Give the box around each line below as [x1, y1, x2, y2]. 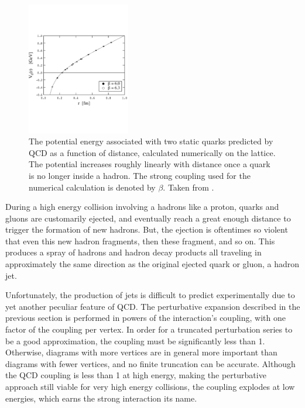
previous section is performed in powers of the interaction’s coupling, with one [5, 312, 286, 324]
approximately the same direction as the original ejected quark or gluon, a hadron [5, 258, 300, 270]
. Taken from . [163, 181, 214, 193]
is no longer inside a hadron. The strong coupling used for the [29, 169, 251, 181]
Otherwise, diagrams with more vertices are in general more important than [5, 346, 277, 358]
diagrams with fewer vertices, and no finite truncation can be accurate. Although [5, 357, 296, 369]
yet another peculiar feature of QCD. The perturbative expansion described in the [5, 300, 300, 312]
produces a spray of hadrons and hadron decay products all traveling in [5, 246, 262, 258]
